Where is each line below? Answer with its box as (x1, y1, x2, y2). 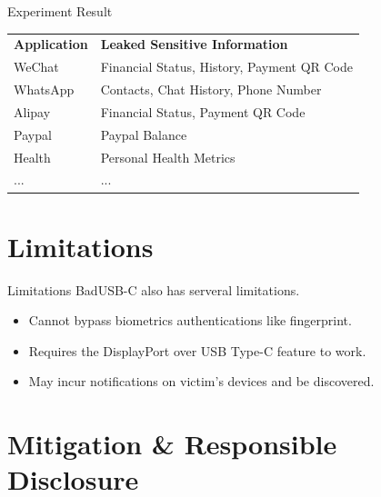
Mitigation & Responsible (7, 425, 337, 462)
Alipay (14, 102, 51, 121)
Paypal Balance (100, 124, 187, 144)
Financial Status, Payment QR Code (100, 102, 306, 121)
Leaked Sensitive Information (100, 35, 288, 54)
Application (14, 35, 88, 54)
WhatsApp (14, 80, 75, 99)
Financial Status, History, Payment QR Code (100, 57, 353, 76)
